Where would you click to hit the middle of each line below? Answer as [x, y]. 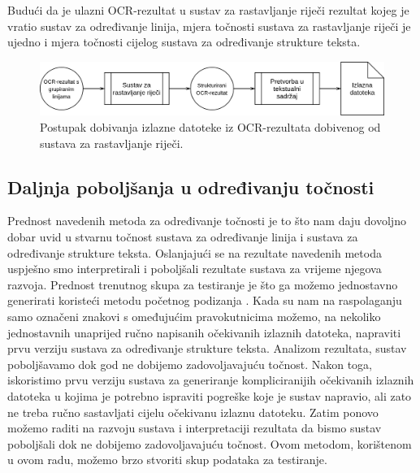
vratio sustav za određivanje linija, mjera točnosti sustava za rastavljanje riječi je [209, 26]
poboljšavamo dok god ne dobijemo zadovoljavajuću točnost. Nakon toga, [190, 364]
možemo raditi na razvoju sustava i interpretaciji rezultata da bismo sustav [195, 428]
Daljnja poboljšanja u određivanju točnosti [191, 187]
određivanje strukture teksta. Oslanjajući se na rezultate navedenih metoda [195, 252]
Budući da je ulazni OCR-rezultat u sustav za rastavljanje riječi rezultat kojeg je [208, 10]
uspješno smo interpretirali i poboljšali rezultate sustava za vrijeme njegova [195, 269]
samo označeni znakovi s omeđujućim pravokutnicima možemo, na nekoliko [194, 316]
